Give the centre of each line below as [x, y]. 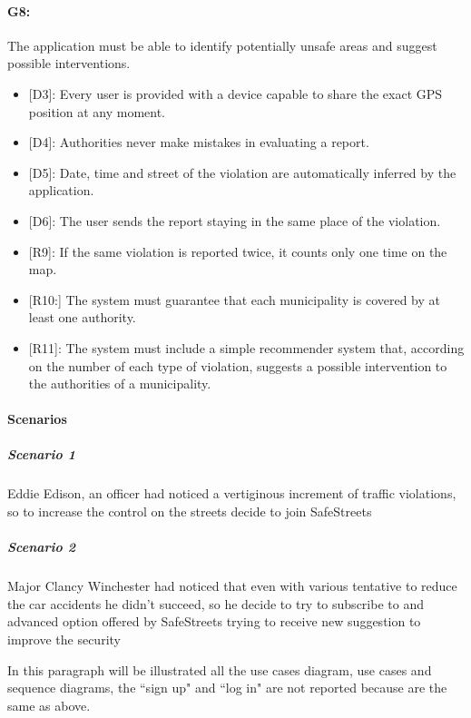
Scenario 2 [41, 547]
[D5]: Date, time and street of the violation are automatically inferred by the [242, 172]
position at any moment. [97, 111]
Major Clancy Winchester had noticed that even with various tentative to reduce [232, 586]
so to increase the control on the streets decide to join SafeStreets [190, 511]
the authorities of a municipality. [120, 384]
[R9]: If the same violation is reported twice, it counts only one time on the [238, 251]
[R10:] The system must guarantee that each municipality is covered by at [234, 299]
